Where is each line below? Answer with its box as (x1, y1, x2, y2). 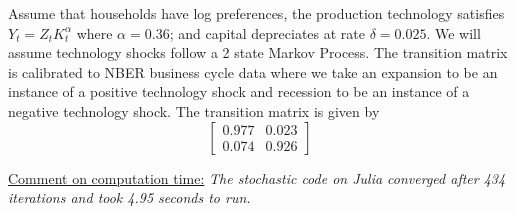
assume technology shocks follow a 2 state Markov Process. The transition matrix (8, 42, 508, 63)
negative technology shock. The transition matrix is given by (8, 100, 380, 121)
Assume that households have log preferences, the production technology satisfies (8, 3, 505, 23)
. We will (426, 22, 481, 43)
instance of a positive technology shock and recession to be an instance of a (8, 81, 470, 102)
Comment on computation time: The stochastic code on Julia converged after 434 (8, 167, 506, 188)
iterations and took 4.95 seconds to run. (8, 187, 251, 208)
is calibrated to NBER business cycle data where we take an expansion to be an (8, 61, 498, 82)
